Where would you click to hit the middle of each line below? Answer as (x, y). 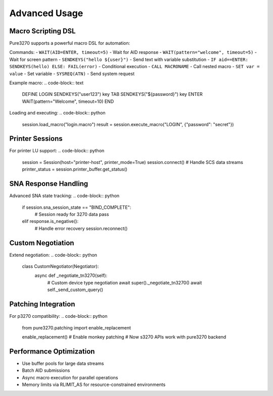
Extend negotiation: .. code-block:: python (53, 255)
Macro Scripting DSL (42, 31)
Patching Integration (42, 304)
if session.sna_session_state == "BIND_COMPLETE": (77, 207)
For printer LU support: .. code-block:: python (57, 151)
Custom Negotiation (42, 243)
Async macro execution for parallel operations (70, 377)
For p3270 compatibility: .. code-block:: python (58, 316)
